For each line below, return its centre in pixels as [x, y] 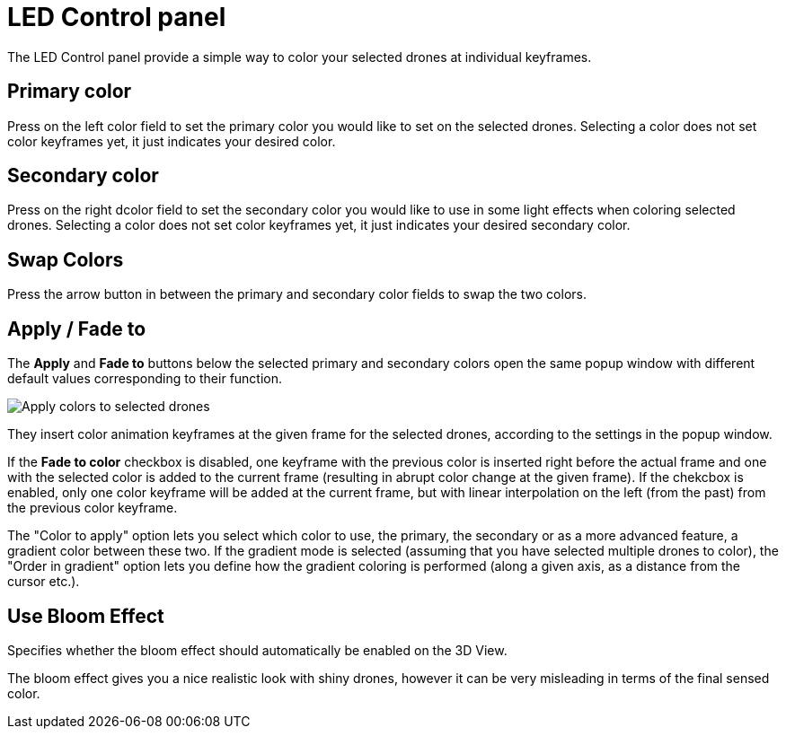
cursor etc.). [44, 582]
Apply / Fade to [77, 329]
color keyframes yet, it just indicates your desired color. [172, 141]
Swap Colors [66, 259]
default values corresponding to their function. [145, 379]
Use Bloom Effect [86, 616]
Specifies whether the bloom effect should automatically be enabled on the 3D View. [257, 650]
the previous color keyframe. [93, 508]
